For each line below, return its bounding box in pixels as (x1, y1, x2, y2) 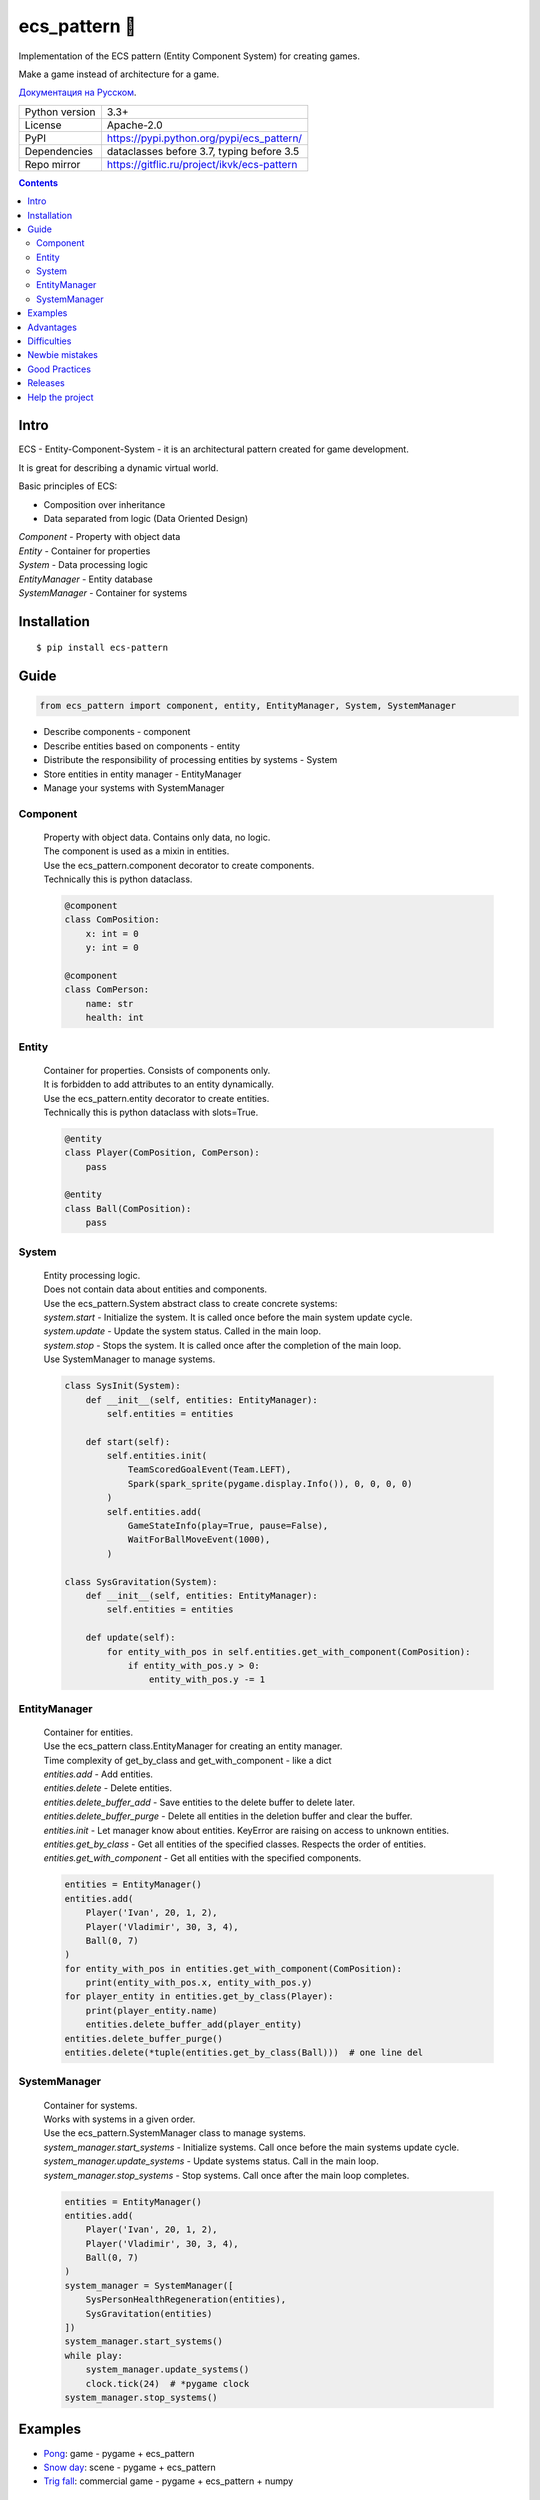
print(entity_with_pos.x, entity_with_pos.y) (85, 1977, 313, 1989)
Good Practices (27, 363, 92, 375)
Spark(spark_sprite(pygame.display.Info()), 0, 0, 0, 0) (127, 1478, 413, 1489)
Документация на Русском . (18, 86, 137, 99)
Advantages (27, 321, 77, 333)
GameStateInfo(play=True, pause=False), (127, 1520, 329, 1532)
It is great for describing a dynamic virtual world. (18, 461, 219, 474)
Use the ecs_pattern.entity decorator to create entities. (43, 1092, 270, 1104)
